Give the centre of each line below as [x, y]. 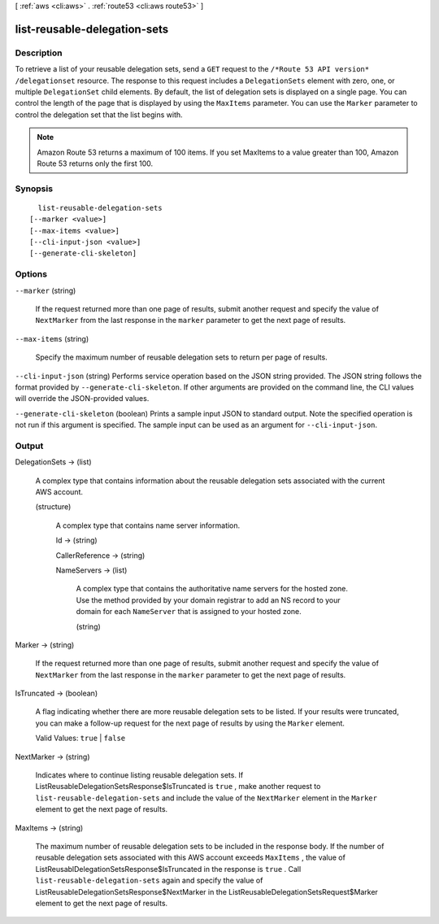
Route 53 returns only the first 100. [95, 163]
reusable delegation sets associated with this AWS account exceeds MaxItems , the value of [190, 857]
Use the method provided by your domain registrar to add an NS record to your [208, 600]
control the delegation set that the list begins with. [99, 115]
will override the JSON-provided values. [82, 399]
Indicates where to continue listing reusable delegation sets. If [139, 775]
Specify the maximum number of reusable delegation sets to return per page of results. [182, 357]
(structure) [53, 507]
